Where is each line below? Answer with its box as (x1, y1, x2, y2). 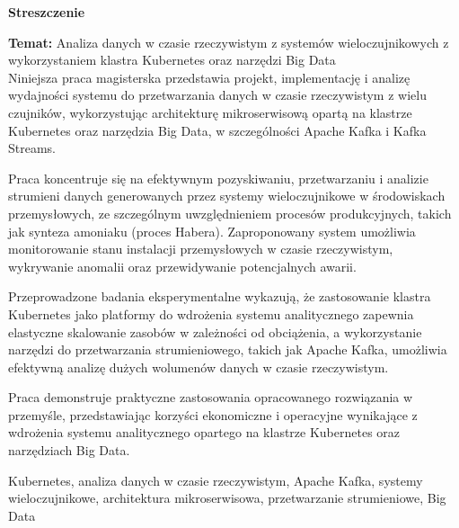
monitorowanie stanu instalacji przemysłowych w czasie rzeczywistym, (8, 239, 393, 258)
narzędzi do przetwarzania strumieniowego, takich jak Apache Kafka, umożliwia (8, 340, 447, 359)
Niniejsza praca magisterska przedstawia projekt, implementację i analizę (8, 67, 410, 86)
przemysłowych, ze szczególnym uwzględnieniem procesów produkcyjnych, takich (8, 203, 452, 222)
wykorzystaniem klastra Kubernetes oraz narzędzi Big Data (8, 50, 336, 69)
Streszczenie (8, 3, 85, 21)
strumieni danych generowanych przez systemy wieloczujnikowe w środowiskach (8, 186, 446, 205)
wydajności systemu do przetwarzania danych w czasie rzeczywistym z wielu (8, 85, 427, 104)
